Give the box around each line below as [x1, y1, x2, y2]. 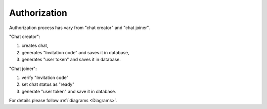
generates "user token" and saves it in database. [21, 57, 121, 63]
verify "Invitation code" [21, 74, 69, 80]
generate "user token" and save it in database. [21, 88, 116, 94]
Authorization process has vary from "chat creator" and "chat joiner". [9, 25, 150, 31]
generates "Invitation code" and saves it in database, [21, 49, 130, 55]
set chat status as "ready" [21, 81, 75, 87]
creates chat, [21, 42, 48, 49]
